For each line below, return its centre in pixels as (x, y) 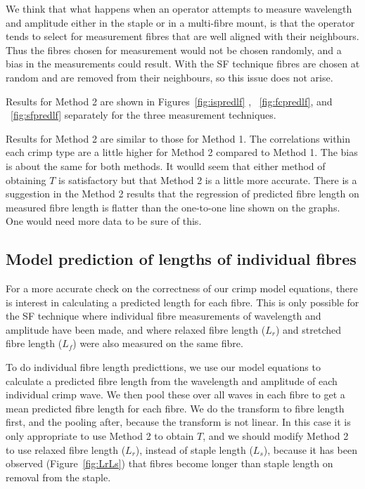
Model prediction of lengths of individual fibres (181, 259)
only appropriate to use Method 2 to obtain (100, 436)
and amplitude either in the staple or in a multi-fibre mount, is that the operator (180, 22)
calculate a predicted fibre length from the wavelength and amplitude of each (172, 380)
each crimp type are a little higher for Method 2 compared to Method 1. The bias (182, 152)
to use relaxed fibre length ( (66, 449)
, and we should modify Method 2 (276, 436)
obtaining (26, 180)
